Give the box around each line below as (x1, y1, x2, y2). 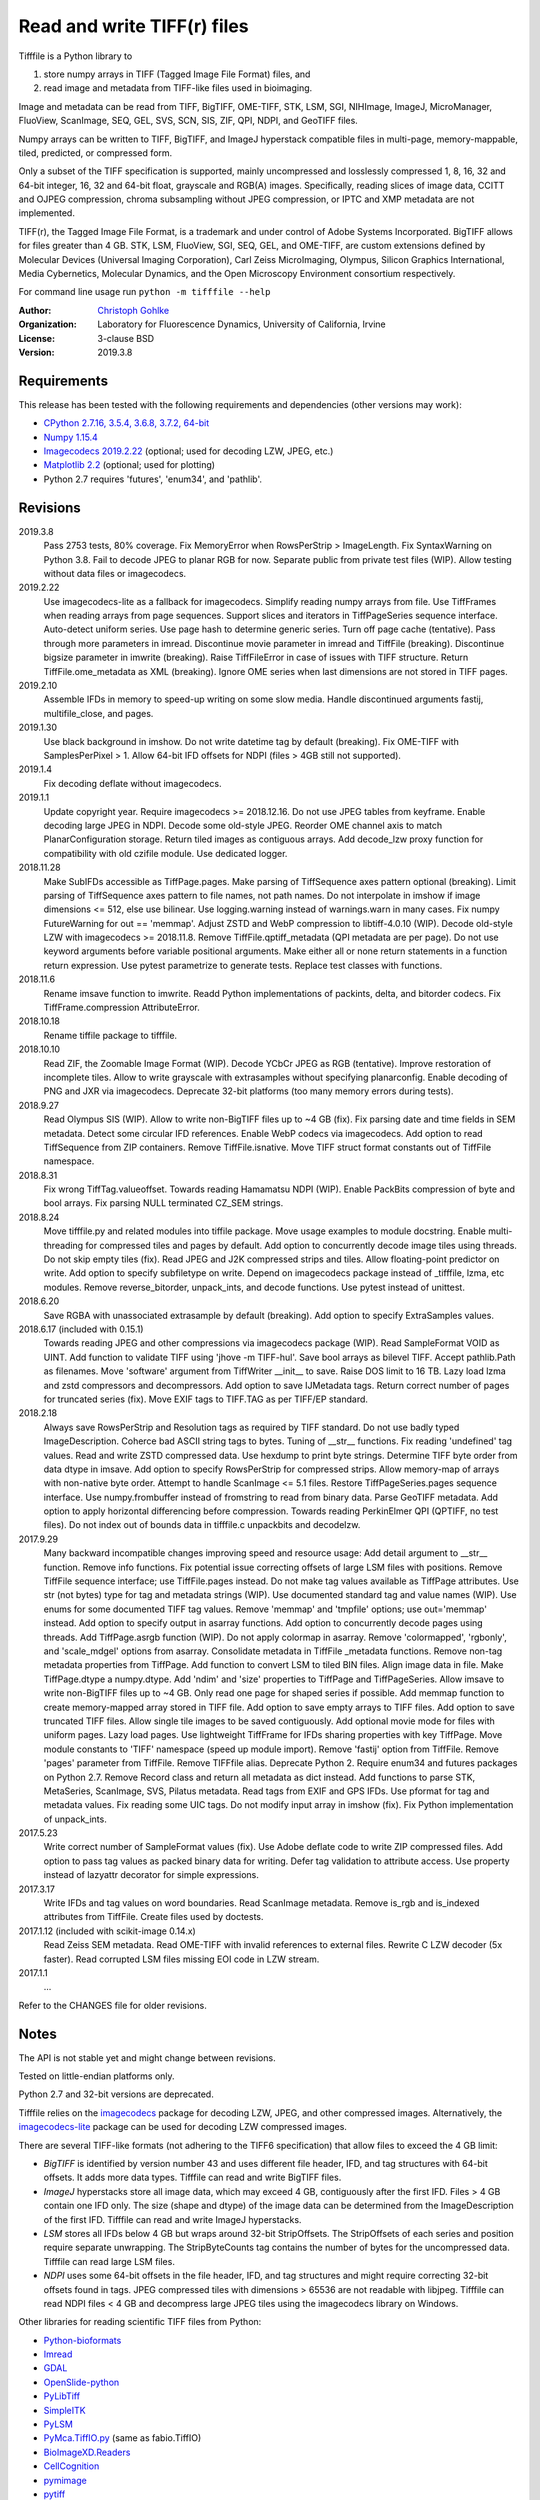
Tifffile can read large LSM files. (43, 2255, 175, 2267)
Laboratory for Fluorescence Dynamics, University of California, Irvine (97, 318, 386, 330)
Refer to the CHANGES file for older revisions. (18, 1999, 207, 2011)
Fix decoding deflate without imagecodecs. (43, 777, 222, 789)
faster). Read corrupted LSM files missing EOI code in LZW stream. (43, 1953, 320, 1965)
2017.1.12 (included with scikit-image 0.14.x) (18, 1925, 197, 1937)
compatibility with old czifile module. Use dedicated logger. (43, 847, 288, 859)
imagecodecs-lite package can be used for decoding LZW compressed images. (18, 2121, 347, 2133)
